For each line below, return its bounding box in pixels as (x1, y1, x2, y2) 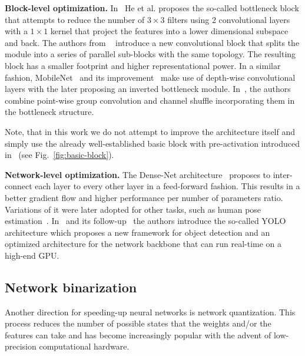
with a (5, 25, 28, 37)
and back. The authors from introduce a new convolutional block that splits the (5, 36, 300, 48)
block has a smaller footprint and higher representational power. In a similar (5, 59, 281, 71)
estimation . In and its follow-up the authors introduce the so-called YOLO (5, 215, 286, 227)
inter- (273, 168, 293, 180)
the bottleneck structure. (5, 106, 94, 118)
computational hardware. (39, 340, 130, 352)
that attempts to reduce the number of (5, 13, 145, 25)
